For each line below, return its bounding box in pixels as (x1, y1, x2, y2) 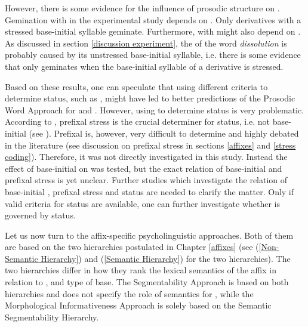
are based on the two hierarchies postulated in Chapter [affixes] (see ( (5, 240, 259, 253)
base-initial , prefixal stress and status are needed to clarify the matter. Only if (5, 185, 294, 198)
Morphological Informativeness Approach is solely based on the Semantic (5, 299, 272, 311)
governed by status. (5, 209, 76, 221)
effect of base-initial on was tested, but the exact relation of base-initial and (5, 162, 282, 174)
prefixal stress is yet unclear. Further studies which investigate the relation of (5, 174, 288, 186)
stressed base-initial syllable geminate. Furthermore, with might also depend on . (5, 25, 301, 38)
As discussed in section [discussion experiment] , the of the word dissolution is (5, 36, 287, 49)
